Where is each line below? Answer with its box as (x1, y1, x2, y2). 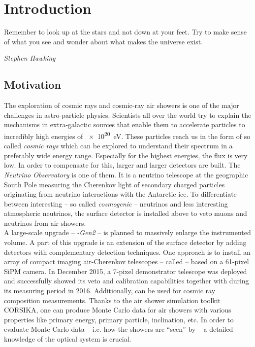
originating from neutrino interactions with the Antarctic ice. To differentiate (4, 189, 237, 199)
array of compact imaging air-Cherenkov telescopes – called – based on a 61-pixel (4, 256, 249, 267)
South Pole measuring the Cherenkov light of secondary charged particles (4, 179, 225, 189)
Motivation (4, 77, 61, 92)
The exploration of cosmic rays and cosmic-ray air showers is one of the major (4, 100, 239, 110)
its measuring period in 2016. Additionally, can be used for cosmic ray (4, 285, 216, 296)
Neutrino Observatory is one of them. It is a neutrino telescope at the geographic (4, 169, 248, 179)
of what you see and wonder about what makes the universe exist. (4, 36, 203, 46)
